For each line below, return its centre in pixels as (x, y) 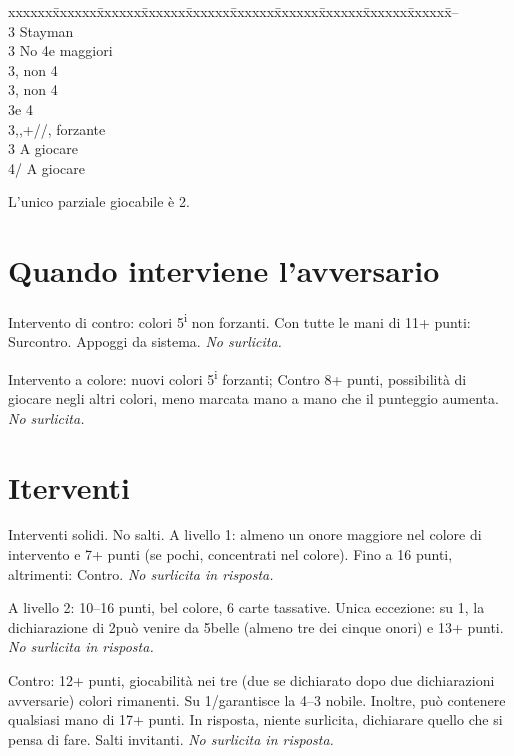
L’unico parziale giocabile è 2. (99, 201)
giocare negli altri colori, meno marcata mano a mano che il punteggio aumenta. (253, 398)
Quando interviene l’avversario (224, 270)
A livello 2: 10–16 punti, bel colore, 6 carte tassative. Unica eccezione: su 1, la (246, 607)
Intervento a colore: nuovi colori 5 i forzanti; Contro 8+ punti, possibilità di (237, 377)
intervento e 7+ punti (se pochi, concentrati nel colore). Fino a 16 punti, (230, 554)
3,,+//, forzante (57, 128)
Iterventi (69, 486)
